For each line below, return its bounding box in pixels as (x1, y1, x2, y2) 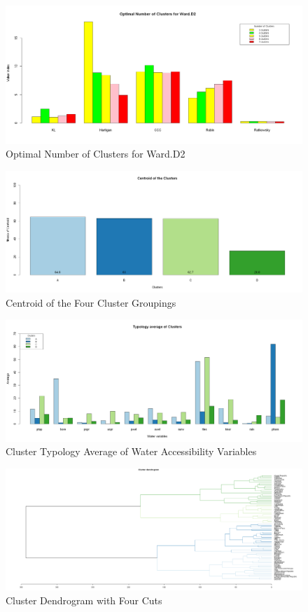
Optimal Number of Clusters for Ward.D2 (6, 146, 185, 161)
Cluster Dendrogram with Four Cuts (6, 592, 162, 607)
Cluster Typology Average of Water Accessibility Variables (6, 444, 257, 459)
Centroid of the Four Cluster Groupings (6, 295, 176, 310)
